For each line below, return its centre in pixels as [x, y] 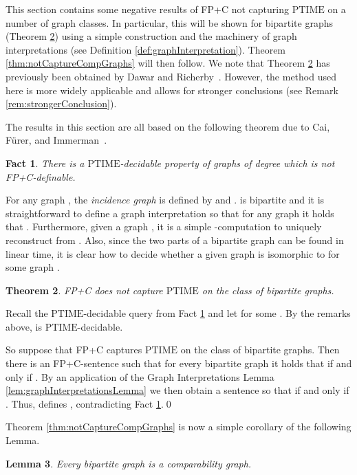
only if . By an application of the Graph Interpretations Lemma [140, 376]
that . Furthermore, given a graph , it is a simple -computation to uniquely [164, 227]
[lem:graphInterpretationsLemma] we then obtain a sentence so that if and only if [177, 390]
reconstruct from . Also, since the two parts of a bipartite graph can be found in [175, 240]
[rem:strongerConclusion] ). [61, 103]
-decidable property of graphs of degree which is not [227, 163]
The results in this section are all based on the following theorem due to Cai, [168, 126]
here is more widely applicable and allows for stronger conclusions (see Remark [172, 90]
